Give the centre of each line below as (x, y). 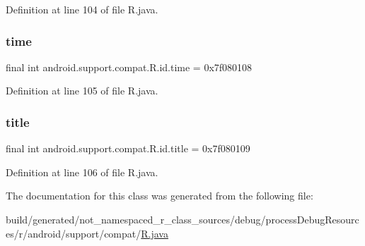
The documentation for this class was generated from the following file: (160, 196)
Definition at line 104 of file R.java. (82, 9)
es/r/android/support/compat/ (74, 233)
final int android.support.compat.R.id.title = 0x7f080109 (128, 148)
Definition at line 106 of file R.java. (82, 172)
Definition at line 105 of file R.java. (82, 91)
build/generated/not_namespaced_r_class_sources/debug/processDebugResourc (182, 219)
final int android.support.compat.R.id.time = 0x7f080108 (129, 67)
